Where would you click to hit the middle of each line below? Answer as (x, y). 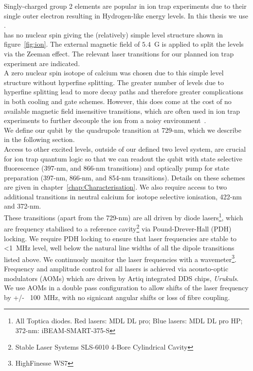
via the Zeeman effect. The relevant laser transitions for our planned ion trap (119, 53)
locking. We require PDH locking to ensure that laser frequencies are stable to (120, 238)
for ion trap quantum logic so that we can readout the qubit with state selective (123, 158)
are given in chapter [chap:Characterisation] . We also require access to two (116, 187)
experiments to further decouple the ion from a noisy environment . (105, 120)
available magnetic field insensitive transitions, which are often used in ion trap (122, 111)
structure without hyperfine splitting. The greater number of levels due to (114, 82)
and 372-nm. (23, 206)
